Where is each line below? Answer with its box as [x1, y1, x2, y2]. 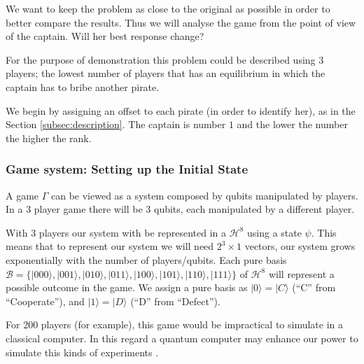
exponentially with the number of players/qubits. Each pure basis [6, 252, 287, 267]
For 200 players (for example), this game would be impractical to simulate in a [6, 317, 344, 332]
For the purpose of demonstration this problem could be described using [6, 52, 316, 66]
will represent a [268, 266, 335, 281]
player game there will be [34, 202, 143, 216]
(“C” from [292, 280, 336, 295]
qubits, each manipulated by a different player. [154, 202, 355, 216]
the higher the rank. [6, 130, 92, 145]
